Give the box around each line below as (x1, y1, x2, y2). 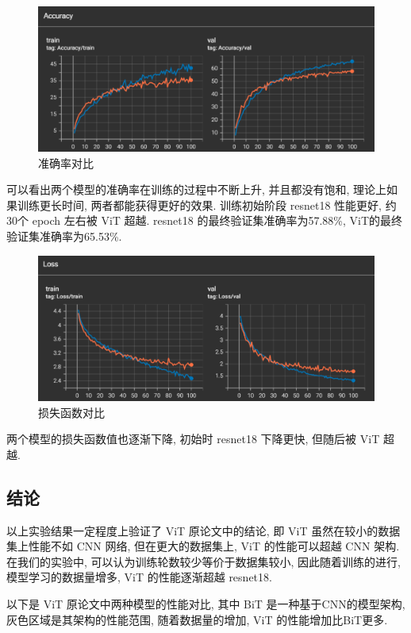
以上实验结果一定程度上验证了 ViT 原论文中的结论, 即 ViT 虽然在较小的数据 (6, 522, 401, 538)
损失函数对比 (38, 403, 105, 420)
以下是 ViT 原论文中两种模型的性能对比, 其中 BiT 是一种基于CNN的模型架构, (6, 595, 405, 612)
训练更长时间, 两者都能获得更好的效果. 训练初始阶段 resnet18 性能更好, (17, 196, 382, 213)
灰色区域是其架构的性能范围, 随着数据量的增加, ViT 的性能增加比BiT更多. (6, 611, 388, 627)
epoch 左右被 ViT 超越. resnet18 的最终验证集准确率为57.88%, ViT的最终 (32, 212, 403, 229)
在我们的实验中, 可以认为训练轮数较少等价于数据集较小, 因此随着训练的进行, (6, 553, 401, 569)
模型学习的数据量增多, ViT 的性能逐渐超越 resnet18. (6, 569, 272, 585)
